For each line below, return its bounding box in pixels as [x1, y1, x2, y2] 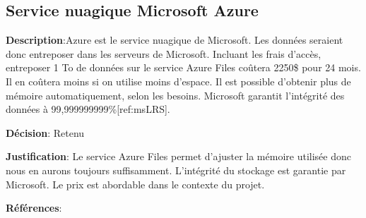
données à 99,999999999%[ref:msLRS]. [6, 102, 170, 116]
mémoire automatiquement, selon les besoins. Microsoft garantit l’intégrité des [6, 87, 345, 102]
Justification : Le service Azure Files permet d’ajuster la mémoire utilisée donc [6, 149, 351, 164]
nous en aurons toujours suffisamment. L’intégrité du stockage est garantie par [6, 162, 346, 177]
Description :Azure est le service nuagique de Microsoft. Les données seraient [6, 32, 343, 47]
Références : [6, 200, 62, 215]
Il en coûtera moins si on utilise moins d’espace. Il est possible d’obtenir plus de [6, 73, 351, 88]
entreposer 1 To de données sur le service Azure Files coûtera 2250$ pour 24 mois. [6, 60, 361, 75]
